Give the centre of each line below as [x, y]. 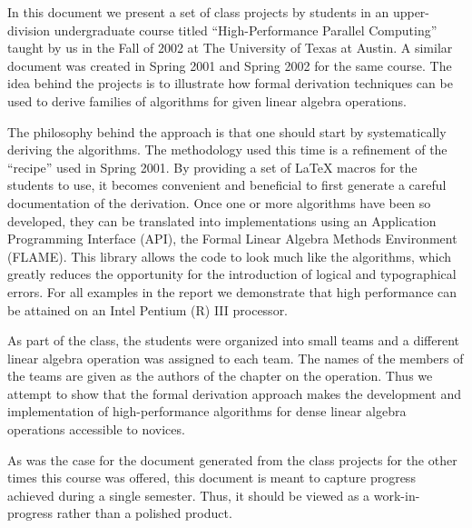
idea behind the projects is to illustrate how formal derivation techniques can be [230, 83]
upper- [411, 12]
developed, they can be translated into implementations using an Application [222, 220]
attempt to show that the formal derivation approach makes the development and [234, 393]
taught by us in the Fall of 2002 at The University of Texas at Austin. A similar [230, 48]
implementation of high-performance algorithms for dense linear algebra [207, 411]
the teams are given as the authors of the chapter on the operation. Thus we [220, 376]
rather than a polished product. [144, 513]
